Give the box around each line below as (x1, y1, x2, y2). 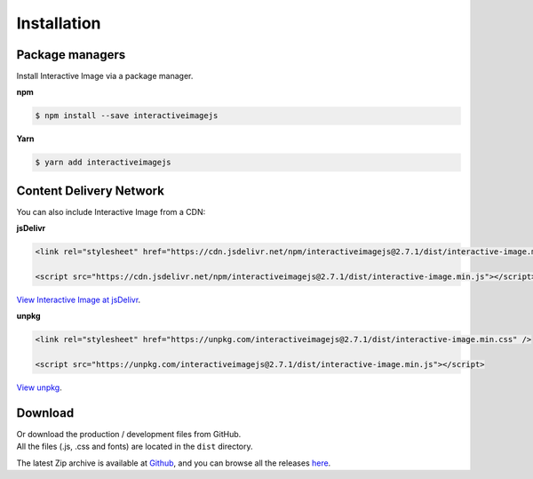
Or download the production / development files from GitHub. (16, 429, 242, 440)
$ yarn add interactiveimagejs (35, 157, 172, 168)
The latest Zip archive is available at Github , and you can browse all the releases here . (16, 458, 331, 468)
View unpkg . (16, 382, 62, 393)
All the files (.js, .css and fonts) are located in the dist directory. (16, 441, 253, 452)
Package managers (16, 47, 126, 62)
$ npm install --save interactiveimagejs (35, 111, 219, 121)
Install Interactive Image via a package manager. (16, 71, 194, 82)
